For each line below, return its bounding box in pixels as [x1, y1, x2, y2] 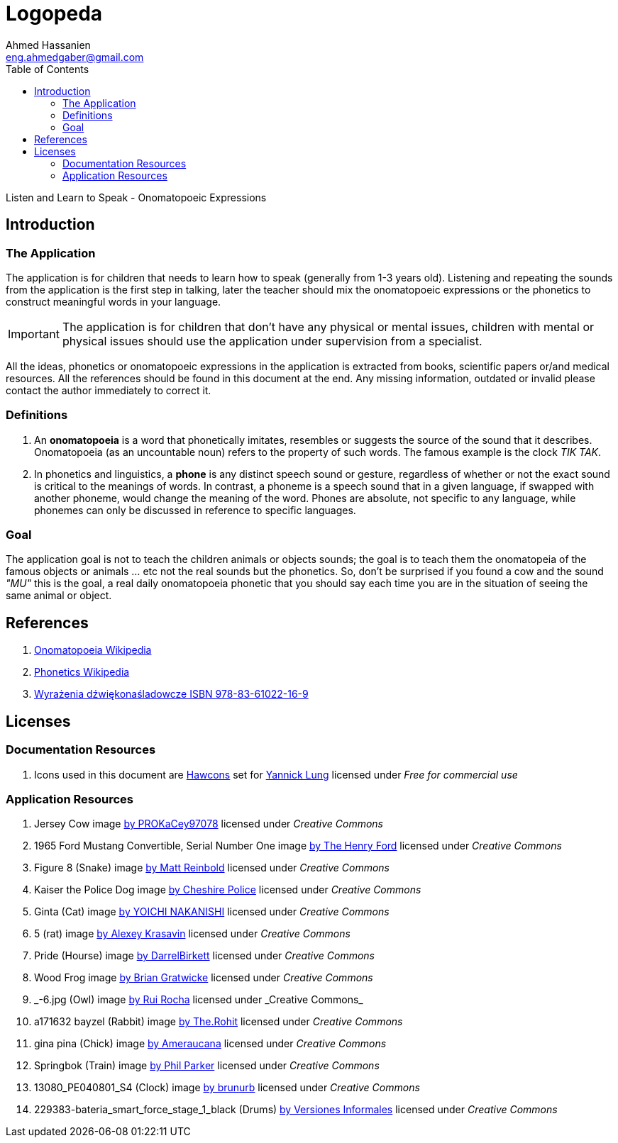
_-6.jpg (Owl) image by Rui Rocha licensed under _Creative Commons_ [34, 993, 363, 1006]
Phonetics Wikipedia [34, 666, 130, 679]
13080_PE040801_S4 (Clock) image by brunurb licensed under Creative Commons [34, 1081, 420, 1094]
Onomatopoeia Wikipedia [34, 644, 152, 657]
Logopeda [6, 1, 103, 26]
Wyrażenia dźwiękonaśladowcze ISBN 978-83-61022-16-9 [34, 688, 309, 701]
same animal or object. [6, 589, 112, 602]
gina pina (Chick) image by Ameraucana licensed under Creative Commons [34, 1037, 387, 1050]
